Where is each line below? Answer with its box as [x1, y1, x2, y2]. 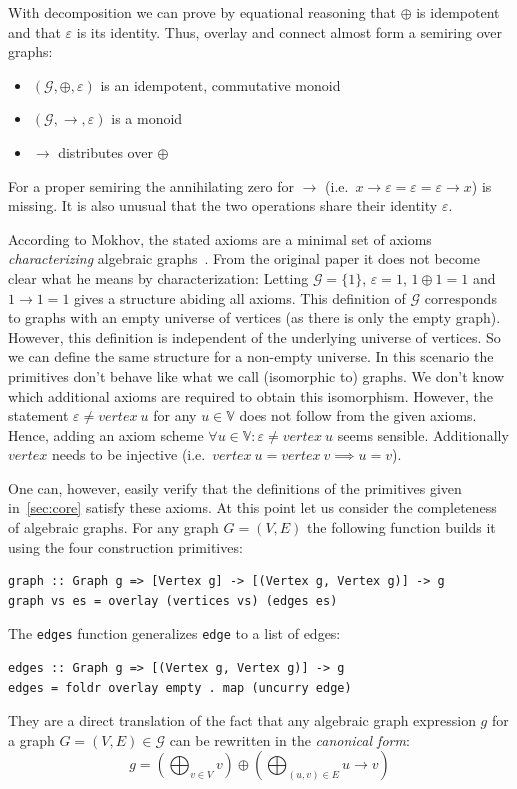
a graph [8, 729, 55, 750]
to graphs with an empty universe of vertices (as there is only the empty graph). [8, 307, 501, 328]
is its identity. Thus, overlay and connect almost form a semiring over [76, 21, 502, 42]
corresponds [424, 287, 497, 308]
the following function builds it [307, 517, 496, 538]
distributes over [58, 141, 153, 162]
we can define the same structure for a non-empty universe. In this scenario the [8, 346, 494, 367]
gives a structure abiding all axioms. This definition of [74, 287, 406, 308]
